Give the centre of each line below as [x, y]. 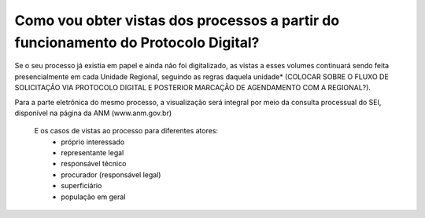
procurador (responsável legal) [111, 174]
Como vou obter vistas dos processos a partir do [177, 20]
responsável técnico [94, 164]
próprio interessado [93, 142]
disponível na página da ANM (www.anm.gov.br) [93, 113]
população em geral [93, 197]
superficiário [81, 186]
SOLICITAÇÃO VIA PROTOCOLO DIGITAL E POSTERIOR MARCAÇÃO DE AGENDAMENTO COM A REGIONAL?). [193, 88]
